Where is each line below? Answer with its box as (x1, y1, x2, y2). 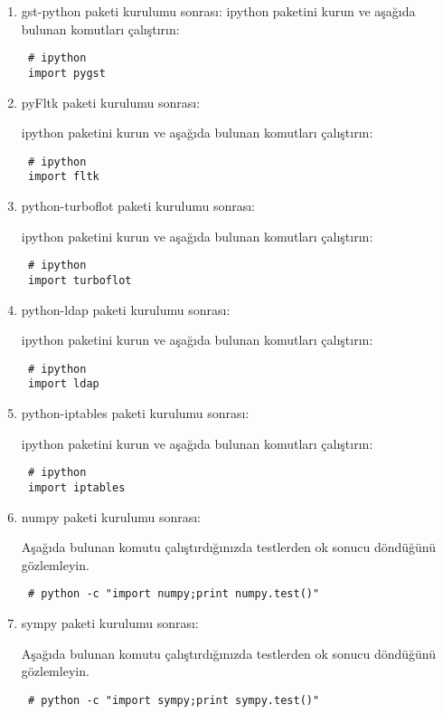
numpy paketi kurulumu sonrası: (21, 507, 202, 526)
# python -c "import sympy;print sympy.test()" (27, 693, 320, 707)
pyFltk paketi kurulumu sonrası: (21, 92, 201, 111)
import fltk (27, 170, 99, 184)
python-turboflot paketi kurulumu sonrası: (21, 196, 255, 214)
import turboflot (27, 273, 132, 287)
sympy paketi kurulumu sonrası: (21, 613, 199, 632)
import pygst (27, 66, 106, 80)
